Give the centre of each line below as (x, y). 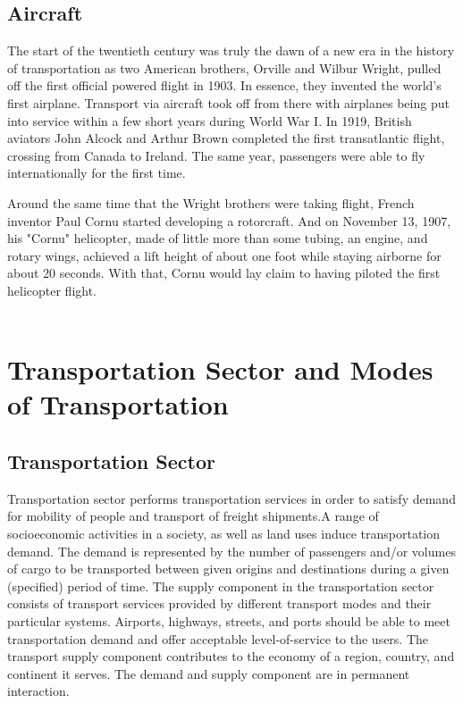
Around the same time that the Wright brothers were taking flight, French (211, 202)
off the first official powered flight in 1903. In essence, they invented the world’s (224, 85)
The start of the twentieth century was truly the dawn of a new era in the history (231, 50)
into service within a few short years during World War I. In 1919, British (210, 120)
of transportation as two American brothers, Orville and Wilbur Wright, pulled (224, 67)
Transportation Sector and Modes (220, 369)
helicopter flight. (52, 290)
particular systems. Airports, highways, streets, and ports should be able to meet (229, 621)
